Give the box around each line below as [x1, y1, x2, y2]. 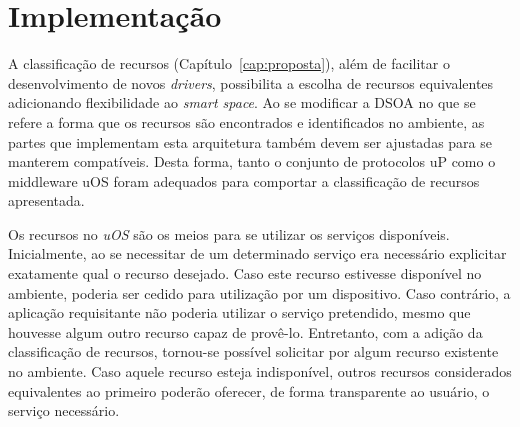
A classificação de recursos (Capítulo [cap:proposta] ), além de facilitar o [8, 53, 450, 74]
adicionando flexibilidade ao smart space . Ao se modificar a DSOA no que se [8, 92, 476, 113]
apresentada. [8, 190, 85, 211]
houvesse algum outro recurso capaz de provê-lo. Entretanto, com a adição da [8, 321, 483, 342]
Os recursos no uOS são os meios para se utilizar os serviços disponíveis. [8, 223, 450, 244]
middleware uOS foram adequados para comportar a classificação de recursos [8, 170, 480, 191]
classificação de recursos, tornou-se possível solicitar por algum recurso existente [8, 341, 499, 362]
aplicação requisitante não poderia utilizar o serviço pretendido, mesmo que [8, 302, 471, 323]
